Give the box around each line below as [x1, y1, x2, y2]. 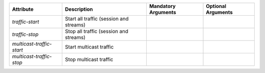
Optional [206, 3, 227, 9]
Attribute [12, 6, 34, 12]
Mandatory [149, 3, 176, 9]
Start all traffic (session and [65, 15, 129, 22]
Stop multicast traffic [65, 56, 114, 63]
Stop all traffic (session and [65, 28, 129, 34]
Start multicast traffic [65, 44, 114, 50]
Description [65, 6, 93, 12]
